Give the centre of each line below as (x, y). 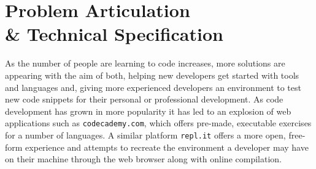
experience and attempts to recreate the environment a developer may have (167, 147)
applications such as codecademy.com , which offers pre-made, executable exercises (158, 123)
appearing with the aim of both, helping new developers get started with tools (152, 75)
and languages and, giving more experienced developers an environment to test (153, 87)
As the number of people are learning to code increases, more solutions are (145, 63)
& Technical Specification (114, 34)
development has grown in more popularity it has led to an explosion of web (148, 111)
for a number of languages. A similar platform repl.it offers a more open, (145, 135)
